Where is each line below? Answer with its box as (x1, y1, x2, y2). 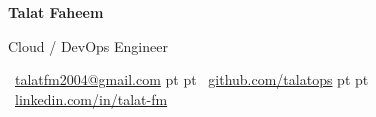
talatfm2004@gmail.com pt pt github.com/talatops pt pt (15, 69, 369, 90)
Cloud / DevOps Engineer (8, 35, 168, 56)
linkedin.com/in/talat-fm (15, 88, 168, 109)
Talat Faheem (8, 2, 104, 22)
